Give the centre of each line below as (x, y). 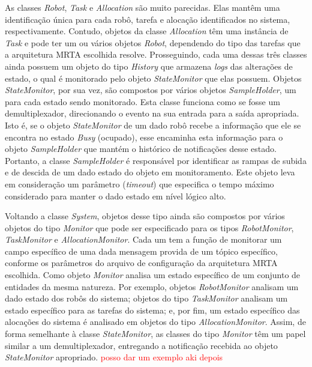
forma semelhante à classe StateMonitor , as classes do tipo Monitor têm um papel (155, 334)
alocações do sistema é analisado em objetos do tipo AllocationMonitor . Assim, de (155, 322)
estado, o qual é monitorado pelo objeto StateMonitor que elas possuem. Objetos (153, 78)
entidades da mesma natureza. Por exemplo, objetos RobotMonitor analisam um (152, 286)
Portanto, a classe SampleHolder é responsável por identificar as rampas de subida (156, 160)
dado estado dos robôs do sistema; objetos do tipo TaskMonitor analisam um (146, 298)
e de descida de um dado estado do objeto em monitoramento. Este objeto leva (150, 172)
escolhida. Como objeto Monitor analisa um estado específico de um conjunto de (153, 275)
